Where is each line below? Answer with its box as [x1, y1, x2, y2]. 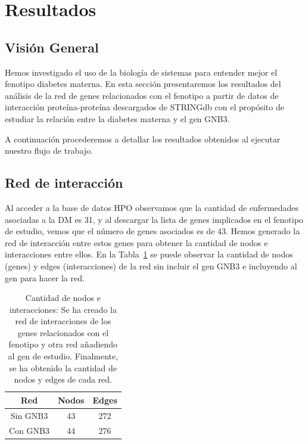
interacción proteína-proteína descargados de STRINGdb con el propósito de [5, 101, 284, 113]
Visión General [5, 38, 99, 56]
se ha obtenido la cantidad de [9, 361, 117, 374]
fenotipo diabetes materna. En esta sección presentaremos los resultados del [5, 77, 281, 90]
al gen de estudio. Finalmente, [8, 350, 119, 362]
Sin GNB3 [10, 409, 48, 421]
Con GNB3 [9, 424, 49, 436]
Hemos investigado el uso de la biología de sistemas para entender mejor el [5, 66, 278, 78]
